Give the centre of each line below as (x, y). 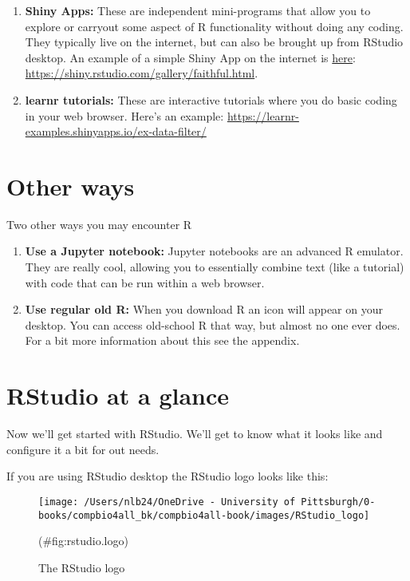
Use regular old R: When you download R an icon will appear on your (204, 309)
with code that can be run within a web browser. (145, 282)
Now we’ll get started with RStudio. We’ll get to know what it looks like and (195, 434)
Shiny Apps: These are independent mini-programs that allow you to (198, 10)
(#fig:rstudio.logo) (83, 541)
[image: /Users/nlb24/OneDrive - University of (167, 502)
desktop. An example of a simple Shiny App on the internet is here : (190, 57)
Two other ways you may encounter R (99, 224)
